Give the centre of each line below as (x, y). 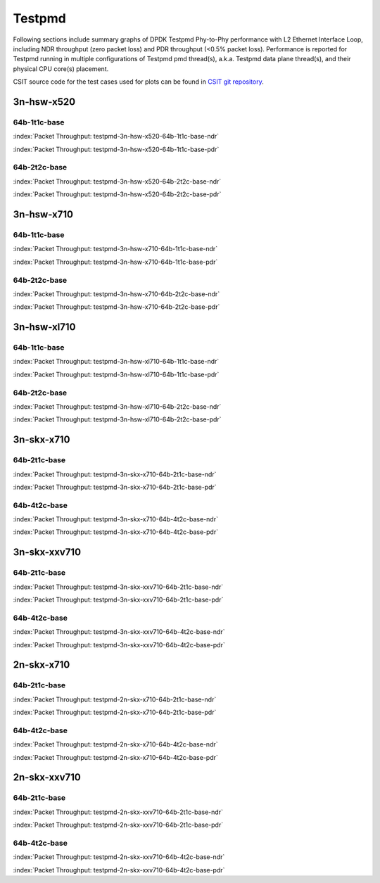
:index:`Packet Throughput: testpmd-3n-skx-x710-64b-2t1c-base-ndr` (115, 474)
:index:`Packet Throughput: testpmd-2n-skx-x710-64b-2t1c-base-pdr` (115, 712)
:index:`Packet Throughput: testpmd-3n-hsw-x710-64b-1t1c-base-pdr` (115, 262)
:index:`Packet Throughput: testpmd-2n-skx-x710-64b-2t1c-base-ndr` (115, 699)
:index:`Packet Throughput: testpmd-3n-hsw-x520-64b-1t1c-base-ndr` (116, 136)
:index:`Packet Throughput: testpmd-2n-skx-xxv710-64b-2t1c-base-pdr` (118, 825)
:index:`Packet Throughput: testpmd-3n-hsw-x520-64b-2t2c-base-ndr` (117, 181)
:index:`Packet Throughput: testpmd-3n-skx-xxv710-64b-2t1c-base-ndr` (118, 587)
